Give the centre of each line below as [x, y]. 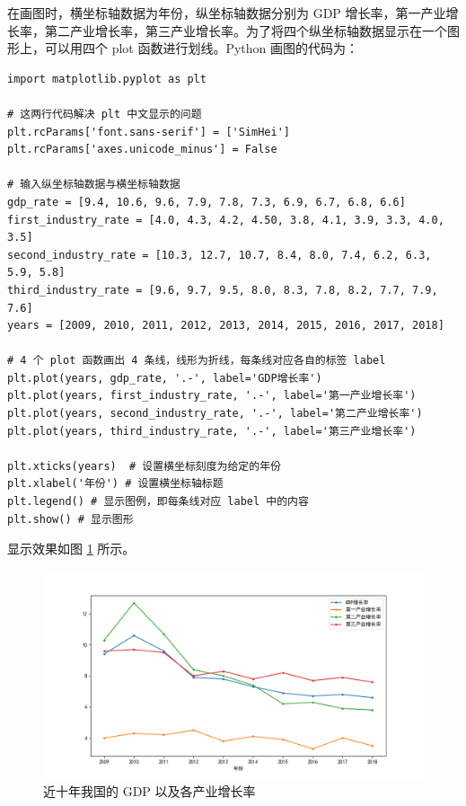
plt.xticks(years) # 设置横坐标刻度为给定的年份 [144, 466]
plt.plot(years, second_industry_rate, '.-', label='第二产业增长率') [215, 414]
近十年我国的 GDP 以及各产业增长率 [149, 791]
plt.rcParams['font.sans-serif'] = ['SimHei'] [149, 132]
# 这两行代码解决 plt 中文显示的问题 [105, 114]
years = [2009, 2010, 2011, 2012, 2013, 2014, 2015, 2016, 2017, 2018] [226, 326]
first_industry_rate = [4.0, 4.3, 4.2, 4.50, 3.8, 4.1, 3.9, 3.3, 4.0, [226, 220]
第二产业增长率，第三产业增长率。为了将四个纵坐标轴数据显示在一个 [246, 30]
